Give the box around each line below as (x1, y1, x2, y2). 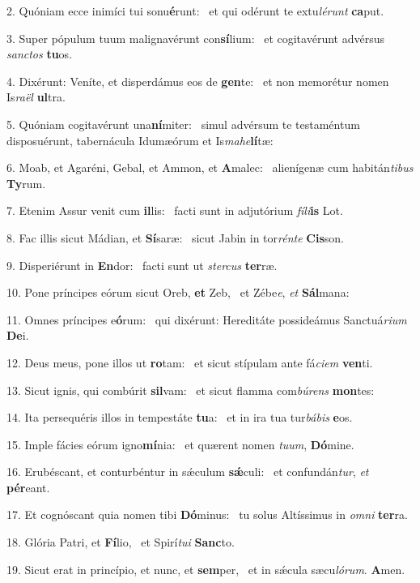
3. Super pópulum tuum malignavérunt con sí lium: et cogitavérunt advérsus (6, 29, 384, 46)
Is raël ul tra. (6, 88, 66, 105)
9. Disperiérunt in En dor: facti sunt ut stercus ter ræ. (6, 256, 278, 273)
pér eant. (6, 478, 50, 495)
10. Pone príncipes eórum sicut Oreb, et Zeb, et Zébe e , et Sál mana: (6, 284, 350, 301)
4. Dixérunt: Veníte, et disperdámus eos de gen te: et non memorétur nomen (6, 72, 389, 89)
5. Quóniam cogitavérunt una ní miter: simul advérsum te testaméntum (6, 115, 360, 132)
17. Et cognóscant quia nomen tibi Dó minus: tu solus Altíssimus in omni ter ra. (6, 506, 408, 523)
